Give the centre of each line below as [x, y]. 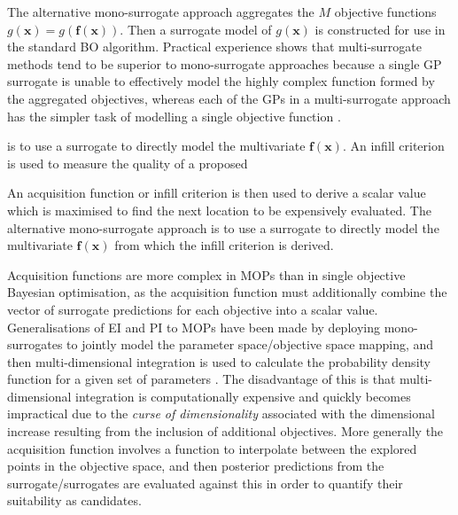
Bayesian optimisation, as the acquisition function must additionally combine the [227, 292]
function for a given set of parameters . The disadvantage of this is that [202, 379]
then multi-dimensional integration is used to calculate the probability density [219, 361]
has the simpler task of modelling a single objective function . [174, 116]
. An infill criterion [393, 146]
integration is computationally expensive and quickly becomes [243, 396]
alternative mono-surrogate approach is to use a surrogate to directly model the [223, 227]
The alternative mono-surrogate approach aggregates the [161, 12]
